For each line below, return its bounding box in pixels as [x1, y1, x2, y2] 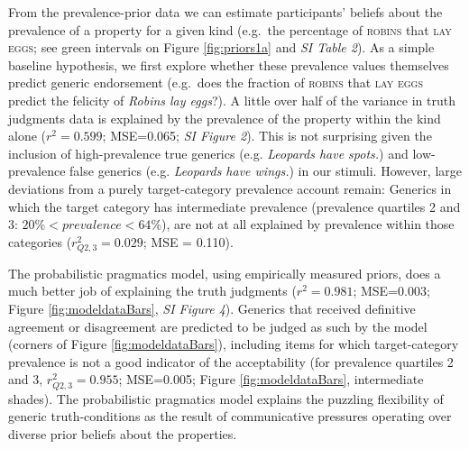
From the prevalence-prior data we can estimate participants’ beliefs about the [8, 3, 443, 21]
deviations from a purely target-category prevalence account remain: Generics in [8, 179, 452, 197]
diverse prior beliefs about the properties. [8, 424, 237, 443]
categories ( [8, 232, 72, 251]
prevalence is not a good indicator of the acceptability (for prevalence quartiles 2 [8, 352, 454, 371]
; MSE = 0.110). [143, 232, 234, 251]
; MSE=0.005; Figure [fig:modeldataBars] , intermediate [118, 370, 424, 389]
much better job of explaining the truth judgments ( [8, 281, 297, 300]
